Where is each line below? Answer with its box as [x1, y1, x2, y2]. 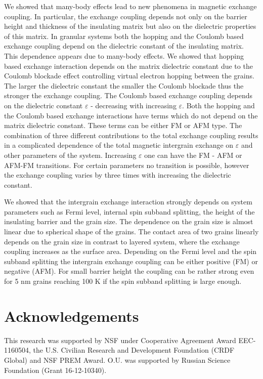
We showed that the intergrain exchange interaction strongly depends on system [4, 196, 252, 207]
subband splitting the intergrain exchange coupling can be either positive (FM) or [4, 256, 258, 266]
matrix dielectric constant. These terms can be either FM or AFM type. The [4, 120, 242, 131]
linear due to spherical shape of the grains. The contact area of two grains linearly [4, 226, 259, 237]
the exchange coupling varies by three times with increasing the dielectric [4, 170, 231, 180]
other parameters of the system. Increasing [4, 149, 137, 160]
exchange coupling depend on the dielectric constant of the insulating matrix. [4, 40, 244, 51]
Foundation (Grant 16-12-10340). [4, 364, 107, 375]
